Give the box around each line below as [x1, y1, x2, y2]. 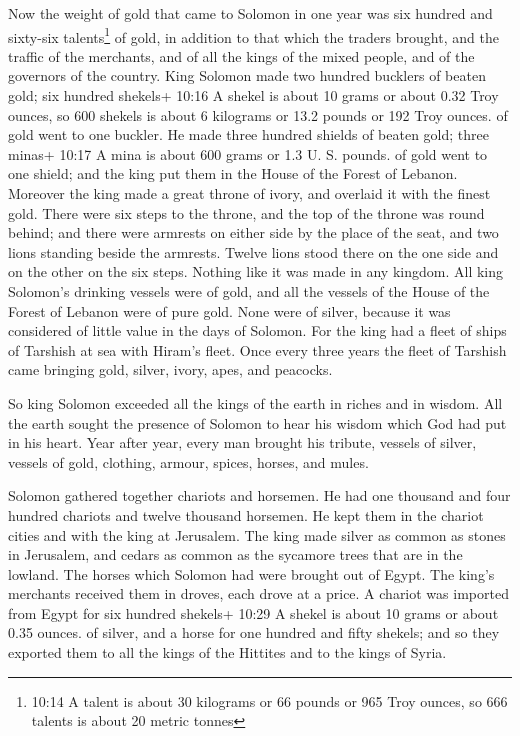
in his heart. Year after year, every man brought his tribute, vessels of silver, [8, 432, 477, 453]
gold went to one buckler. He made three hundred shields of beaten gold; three [8, 124, 489, 145]
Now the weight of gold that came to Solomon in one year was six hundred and [8, 3, 493, 23]
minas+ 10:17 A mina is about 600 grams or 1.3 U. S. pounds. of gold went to [8, 143, 488, 164]
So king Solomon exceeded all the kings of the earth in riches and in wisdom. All [8, 392, 503, 413]
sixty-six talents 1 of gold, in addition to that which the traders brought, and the [8, 23, 499, 47]
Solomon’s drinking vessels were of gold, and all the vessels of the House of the [8, 280, 490, 301]
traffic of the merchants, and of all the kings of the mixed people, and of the [8, 45, 475, 66]
